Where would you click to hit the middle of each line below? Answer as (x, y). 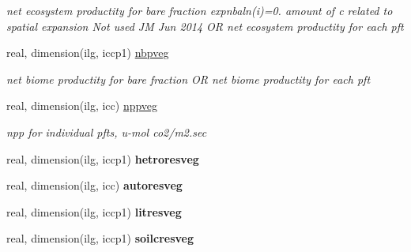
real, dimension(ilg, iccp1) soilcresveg (100, 238)
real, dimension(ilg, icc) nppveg (82, 105)
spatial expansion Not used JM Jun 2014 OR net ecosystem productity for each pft (205, 26)
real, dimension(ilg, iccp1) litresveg (94, 211)
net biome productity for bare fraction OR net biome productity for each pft (189, 79)
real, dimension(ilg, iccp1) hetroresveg (103, 158)
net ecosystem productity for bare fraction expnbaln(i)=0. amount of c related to (200, 10)
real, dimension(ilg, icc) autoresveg (94, 185)
